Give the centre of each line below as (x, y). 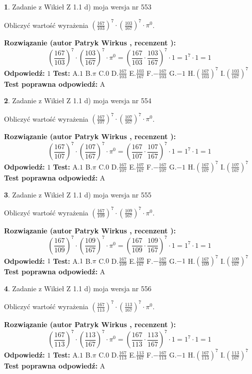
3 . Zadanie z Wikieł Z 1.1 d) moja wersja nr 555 (78, 194)
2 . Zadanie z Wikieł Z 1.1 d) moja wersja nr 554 (78, 100)
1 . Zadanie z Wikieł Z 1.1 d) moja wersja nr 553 (78, 6)
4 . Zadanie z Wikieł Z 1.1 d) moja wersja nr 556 (78, 288)
